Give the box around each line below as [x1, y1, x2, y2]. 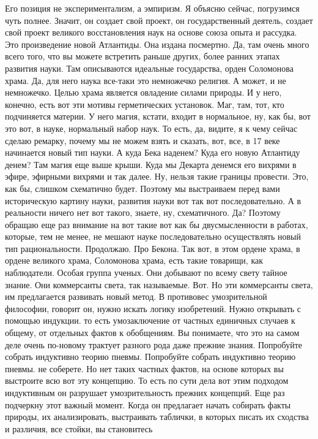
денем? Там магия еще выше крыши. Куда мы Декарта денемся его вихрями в [5, 158, 297, 170]
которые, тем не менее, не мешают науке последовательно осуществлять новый [5, 230, 301, 243]
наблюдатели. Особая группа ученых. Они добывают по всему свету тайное [5, 266, 287, 279]
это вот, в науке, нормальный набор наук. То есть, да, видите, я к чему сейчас [5, 121, 298, 134]
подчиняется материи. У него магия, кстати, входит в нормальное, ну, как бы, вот [5, 110, 311, 123]
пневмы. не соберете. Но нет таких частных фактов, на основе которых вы [5, 362, 284, 375]
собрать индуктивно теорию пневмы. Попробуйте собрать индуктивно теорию [5, 350, 296, 363]
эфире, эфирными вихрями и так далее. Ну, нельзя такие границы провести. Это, [5, 170, 309, 183]
